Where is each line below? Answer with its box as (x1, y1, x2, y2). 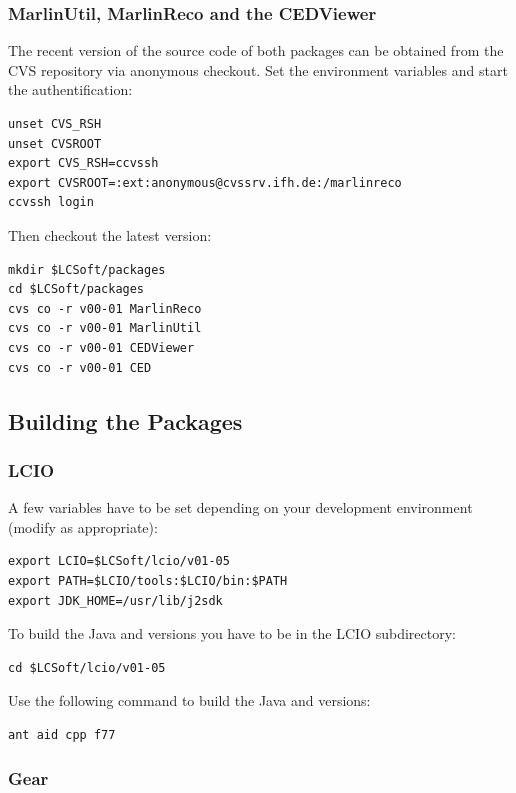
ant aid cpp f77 (8, 727, 116, 742)
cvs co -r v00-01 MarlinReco (8, 301, 202, 316)
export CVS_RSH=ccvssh (8, 156, 159, 171)
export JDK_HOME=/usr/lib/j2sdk (8, 593, 223, 608)
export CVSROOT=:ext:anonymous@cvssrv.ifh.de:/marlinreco (8, 175, 402, 190)
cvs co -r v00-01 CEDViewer (8, 340, 195, 355)
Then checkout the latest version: (8, 224, 212, 245)
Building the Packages (8, 405, 243, 436)
